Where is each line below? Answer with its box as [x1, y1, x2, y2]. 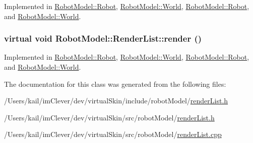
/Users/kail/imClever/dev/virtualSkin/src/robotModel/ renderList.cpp [4, 129, 222, 139]
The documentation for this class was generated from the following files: [4, 78, 226, 89]
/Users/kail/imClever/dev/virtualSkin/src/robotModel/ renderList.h [4, 112, 215, 122]
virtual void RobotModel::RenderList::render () [4, 32, 202, 45]
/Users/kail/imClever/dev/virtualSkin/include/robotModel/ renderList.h [4, 95, 228, 106]
